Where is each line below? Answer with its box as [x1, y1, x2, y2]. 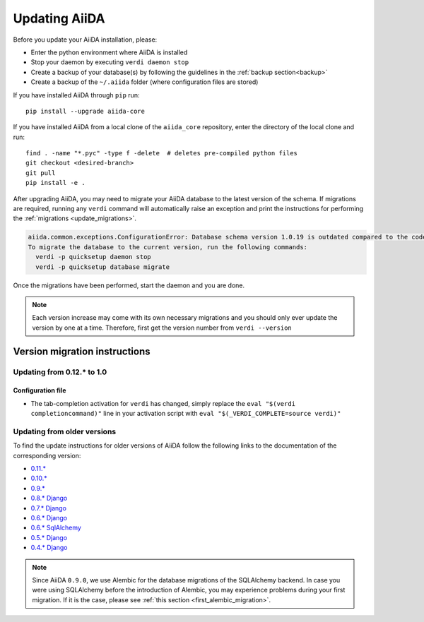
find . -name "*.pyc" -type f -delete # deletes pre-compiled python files [25, 149, 298, 157]
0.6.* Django [30, 513, 67, 522]
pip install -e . [25, 179, 86, 187]
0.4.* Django [30, 544, 68, 552]
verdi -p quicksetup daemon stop [35, 253, 151, 261]
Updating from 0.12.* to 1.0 [13, 367, 107, 377]
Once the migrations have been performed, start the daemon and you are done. [13, 281, 245, 289]
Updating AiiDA [13, 11, 105, 26]
